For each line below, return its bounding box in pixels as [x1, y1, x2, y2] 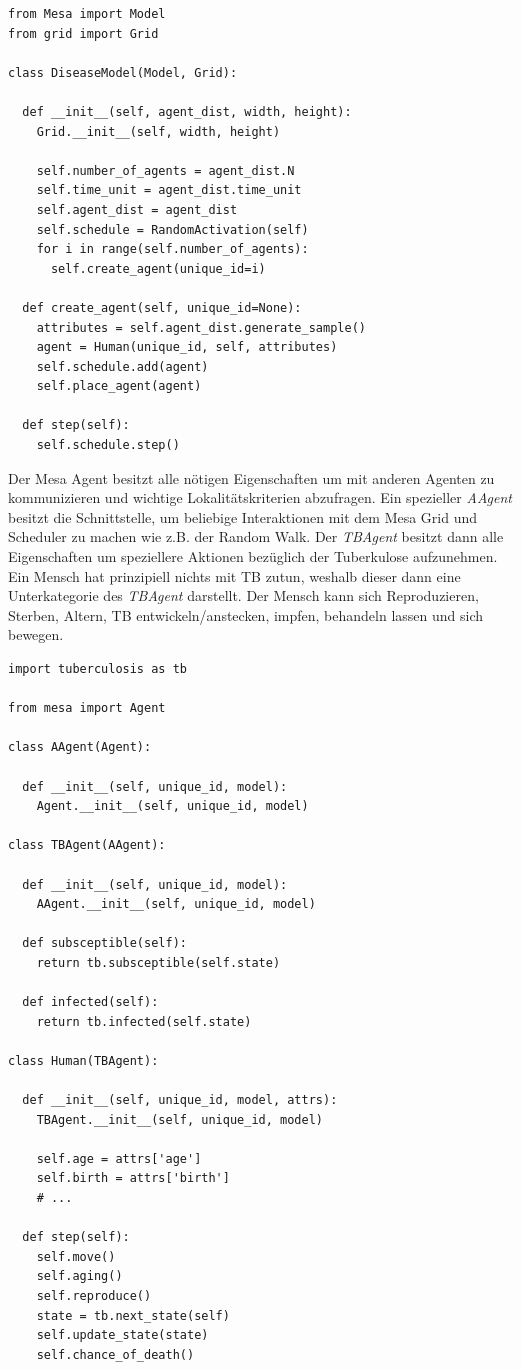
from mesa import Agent [8, 701, 166, 716]
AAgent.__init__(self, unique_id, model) [36, 897, 316, 912]
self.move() [36, 1249, 116, 1264]
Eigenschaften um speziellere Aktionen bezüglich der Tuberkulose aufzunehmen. [8, 546, 498, 567]
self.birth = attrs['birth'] [36, 1171, 230, 1186]
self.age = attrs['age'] [36, 1151, 202, 1166]
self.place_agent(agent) [36, 379, 202, 394]
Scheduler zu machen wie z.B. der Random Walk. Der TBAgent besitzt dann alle [8, 526, 504, 547]
